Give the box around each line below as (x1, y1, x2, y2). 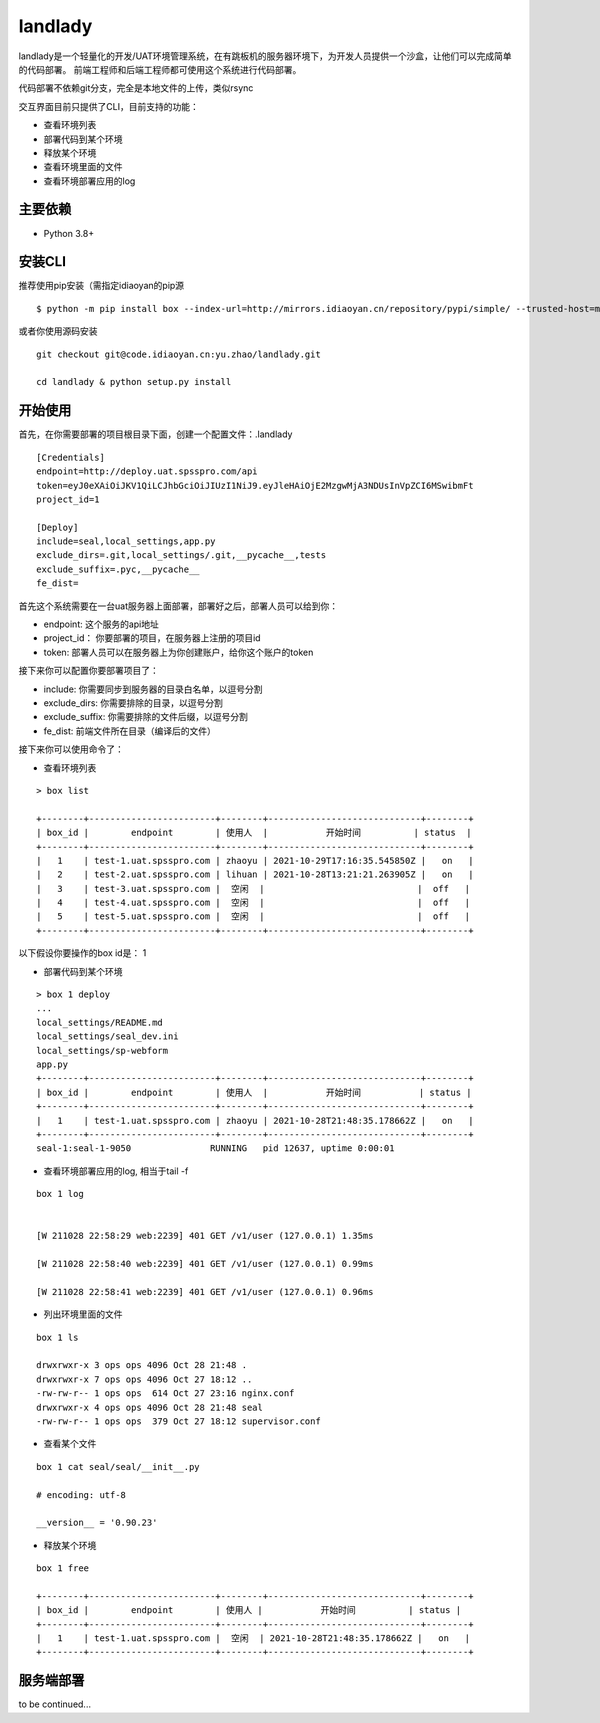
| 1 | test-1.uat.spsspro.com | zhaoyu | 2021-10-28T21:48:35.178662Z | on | (36, 1115, 474, 1126)
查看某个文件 (43, 1438, 97, 1450)
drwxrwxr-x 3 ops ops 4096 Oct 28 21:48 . (36, 1360, 248, 1371)
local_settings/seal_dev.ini (36, 1031, 179, 1042)
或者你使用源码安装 (18, 325, 98, 337)
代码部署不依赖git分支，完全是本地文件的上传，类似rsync (18, 82, 254, 94)
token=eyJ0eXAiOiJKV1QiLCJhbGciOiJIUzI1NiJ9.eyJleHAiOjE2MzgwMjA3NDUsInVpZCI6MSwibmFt (36, 480, 474, 491)
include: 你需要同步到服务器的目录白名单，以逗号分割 (43, 683, 264, 695)
